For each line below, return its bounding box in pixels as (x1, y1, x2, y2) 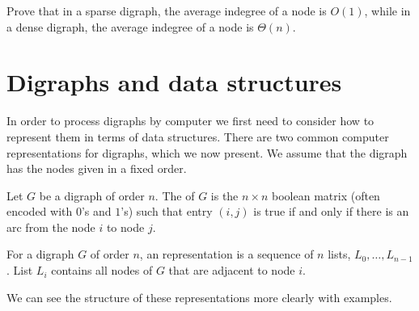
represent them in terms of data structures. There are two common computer (6, 128, 389, 145)
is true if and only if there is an (253, 203, 409, 220)
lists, (328, 246, 351, 263)
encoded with (6, 203, 73, 220)
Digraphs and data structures (6, 65, 342, 99)
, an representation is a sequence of (139, 246, 314, 263)
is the (210, 187, 239, 204)
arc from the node (6, 218, 95, 235)
